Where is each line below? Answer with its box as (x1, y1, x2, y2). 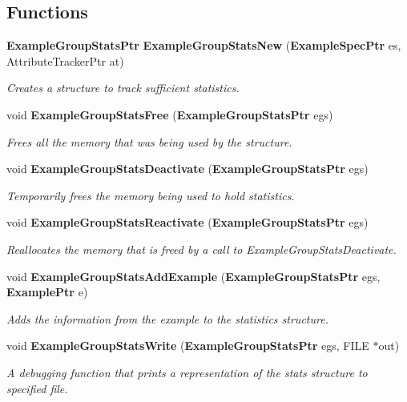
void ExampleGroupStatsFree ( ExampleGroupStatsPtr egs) (6, 106, 333, 123)
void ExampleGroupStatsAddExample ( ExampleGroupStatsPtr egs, (6, 267, 381, 284)
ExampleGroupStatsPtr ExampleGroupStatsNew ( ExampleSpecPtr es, (6, 37, 401, 54)
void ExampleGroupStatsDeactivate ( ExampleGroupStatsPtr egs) (6, 160, 369, 177)
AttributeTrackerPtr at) (6, 52, 124, 69)
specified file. (6, 380, 68, 396)
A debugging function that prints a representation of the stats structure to (6, 364, 368, 380)
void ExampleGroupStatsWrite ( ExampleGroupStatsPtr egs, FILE (6, 337, 369, 354)
